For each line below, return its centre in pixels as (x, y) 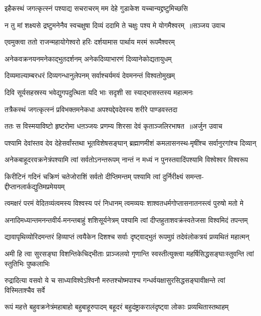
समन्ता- (195, 176)
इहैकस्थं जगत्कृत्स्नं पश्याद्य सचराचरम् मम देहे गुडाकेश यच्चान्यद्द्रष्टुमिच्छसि (96, 8)
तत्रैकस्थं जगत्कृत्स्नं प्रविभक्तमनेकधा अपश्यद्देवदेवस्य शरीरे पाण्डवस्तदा (91, 109)
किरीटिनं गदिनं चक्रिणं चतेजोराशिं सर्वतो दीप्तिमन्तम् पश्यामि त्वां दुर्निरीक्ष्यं (94, 176)
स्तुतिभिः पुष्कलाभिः (27, 263)
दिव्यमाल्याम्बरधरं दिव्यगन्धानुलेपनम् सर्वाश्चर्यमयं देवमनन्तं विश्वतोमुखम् (90, 75)
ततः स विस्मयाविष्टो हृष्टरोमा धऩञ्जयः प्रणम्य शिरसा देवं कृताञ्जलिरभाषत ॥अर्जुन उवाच (113, 126)
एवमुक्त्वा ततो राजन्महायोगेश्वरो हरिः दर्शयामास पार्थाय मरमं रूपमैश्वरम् (90, 42)
